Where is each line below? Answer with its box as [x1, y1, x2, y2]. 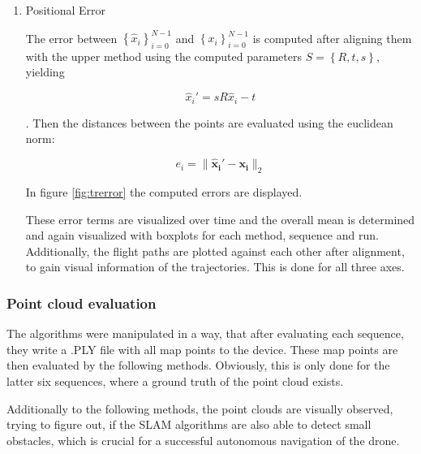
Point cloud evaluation [6, 292, 157, 313]
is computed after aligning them [252, 29, 412, 46]
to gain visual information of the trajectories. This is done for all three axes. [25, 258, 405, 275]
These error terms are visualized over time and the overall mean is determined [25, 210, 415, 227]
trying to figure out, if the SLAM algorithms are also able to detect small [6, 416, 372, 433]
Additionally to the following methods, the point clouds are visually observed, [6, 400, 393, 417]
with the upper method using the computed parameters [25, 47, 302, 64]
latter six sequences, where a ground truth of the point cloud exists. [6, 372, 344, 389]
